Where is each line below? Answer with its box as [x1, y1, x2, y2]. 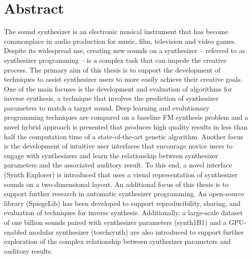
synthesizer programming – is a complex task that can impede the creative [4, 55, 227, 65]
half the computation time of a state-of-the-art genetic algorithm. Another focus [4, 131, 244, 141]
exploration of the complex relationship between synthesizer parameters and [4, 236, 231, 246]
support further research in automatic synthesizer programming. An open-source [4, 188, 244, 199]
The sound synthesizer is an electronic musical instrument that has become [4, 26, 228, 37]
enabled [4, 226, 27, 237]
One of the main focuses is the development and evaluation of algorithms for [4, 83, 233, 93]
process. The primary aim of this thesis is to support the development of [4, 64, 221, 74]
